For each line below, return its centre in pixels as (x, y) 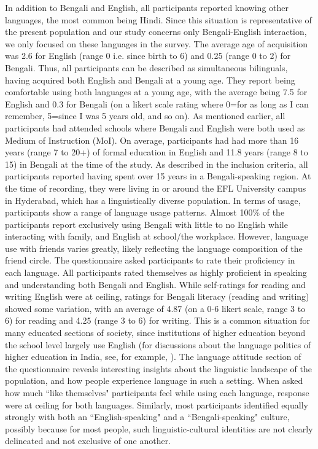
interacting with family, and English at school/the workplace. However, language (157, 236)
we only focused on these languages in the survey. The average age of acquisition (157, 43)
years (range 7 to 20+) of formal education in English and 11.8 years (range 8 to (157, 152)
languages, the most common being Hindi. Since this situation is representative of (158, 19)
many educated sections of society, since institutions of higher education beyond (155, 333)
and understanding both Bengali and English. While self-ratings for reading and (155, 284)
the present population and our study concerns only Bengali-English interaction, (156, 32)
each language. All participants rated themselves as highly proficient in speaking (156, 272)
